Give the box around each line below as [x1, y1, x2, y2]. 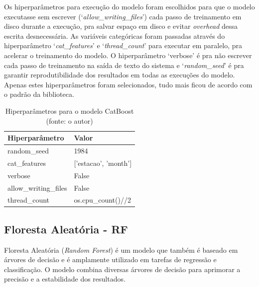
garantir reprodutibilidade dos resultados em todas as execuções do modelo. [4, 70, 235, 80]
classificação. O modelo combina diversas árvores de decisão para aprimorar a [4, 264, 241, 274]
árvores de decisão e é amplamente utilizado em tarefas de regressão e [4, 254, 217, 265]
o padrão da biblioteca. [4, 89, 74, 99]
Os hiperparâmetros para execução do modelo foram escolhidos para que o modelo [4, 1, 255, 11]
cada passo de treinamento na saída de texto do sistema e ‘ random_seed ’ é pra [4, 60, 244, 70]
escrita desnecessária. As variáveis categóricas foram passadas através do [4, 30, 225, 41]
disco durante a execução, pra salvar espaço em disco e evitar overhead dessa [4, 21, 238, 31]
